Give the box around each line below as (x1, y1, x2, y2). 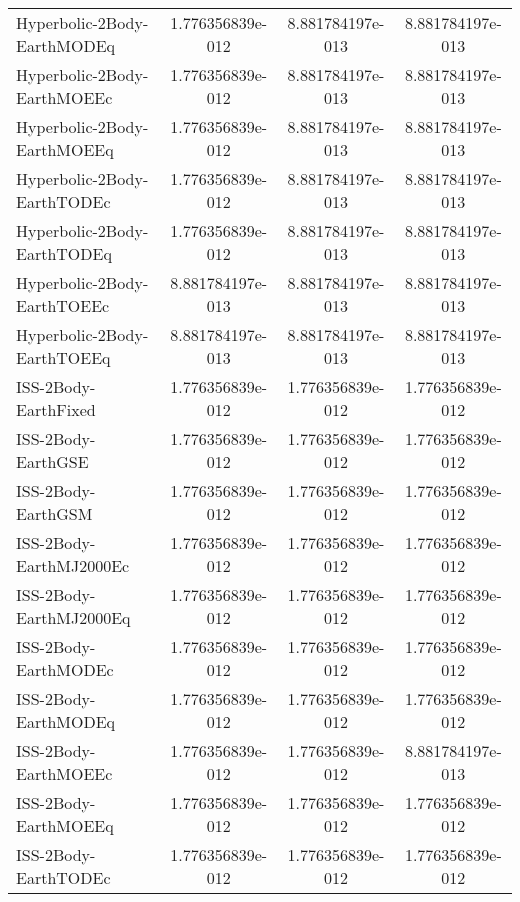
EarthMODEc (16, 658, 114, 681)
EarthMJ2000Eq (16, 606, 131, 629)
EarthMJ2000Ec (16, 554, 130, 577)
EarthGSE (16, 450, 89, 473)
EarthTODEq (16, 242, 112, 265)
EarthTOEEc (16, 294, 110, 317)
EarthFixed (16, 398, 96, 421)
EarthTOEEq (16, 346, 111, 369)
